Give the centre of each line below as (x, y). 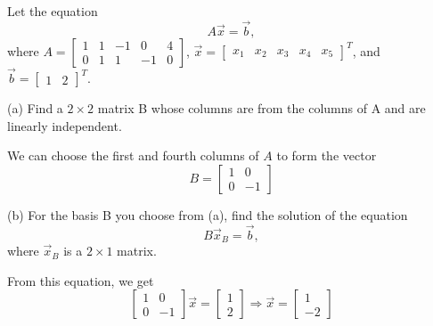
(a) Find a (35, 108)
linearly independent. (65, 125)
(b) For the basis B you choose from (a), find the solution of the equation (208, 214)
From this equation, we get (81, 280)
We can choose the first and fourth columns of (133, 155)
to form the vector (327, 155)
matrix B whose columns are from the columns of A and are (261, 108)
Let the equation (53, 11)
